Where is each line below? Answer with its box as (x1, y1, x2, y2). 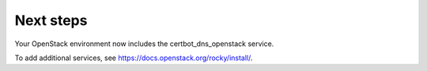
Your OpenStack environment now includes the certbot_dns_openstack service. (14, 39, 274, 48)
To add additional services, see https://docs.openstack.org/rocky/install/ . (14, 53, 253, 62)
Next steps (14, 12, 88, 29)
